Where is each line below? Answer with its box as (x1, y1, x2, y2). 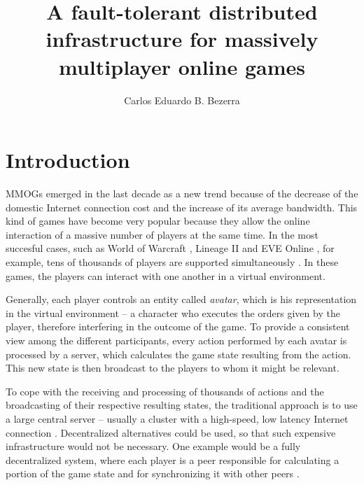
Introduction (6, 146, 130, 174)
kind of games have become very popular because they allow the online (6, 213, 310, 228)
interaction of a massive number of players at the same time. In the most (6, 227, 318, 241)
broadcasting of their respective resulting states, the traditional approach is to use (6, 398, 358, 412)
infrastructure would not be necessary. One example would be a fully (6, 439, 301, 454)
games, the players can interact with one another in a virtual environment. (6, 268, 325, 283)
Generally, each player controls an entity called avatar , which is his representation (6, 292, 357, 307)
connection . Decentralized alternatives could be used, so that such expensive (6, 425, 336, 440)
